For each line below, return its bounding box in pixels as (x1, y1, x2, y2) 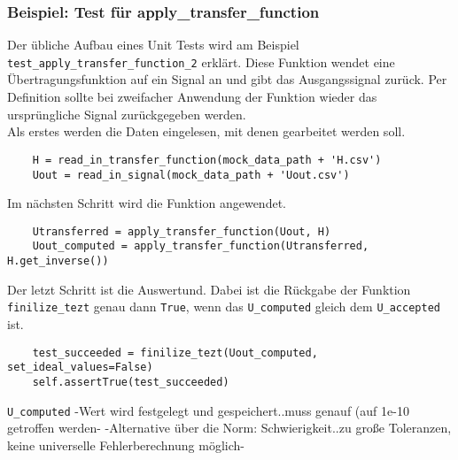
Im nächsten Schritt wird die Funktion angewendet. (7, 194, 286, 212)
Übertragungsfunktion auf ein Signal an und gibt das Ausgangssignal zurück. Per (7, 70, 447, 88)
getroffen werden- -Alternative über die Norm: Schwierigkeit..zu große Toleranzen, (7, 418, 452, 437)
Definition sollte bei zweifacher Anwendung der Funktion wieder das (7, 88, 377, 106)
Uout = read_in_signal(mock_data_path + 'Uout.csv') (32, 168, 350, 181)
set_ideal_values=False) (7, 361, 153, 374)
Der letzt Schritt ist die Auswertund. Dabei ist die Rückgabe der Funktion (7, 280, 411, 298)
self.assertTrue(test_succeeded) (32, 375, 229, 388)
